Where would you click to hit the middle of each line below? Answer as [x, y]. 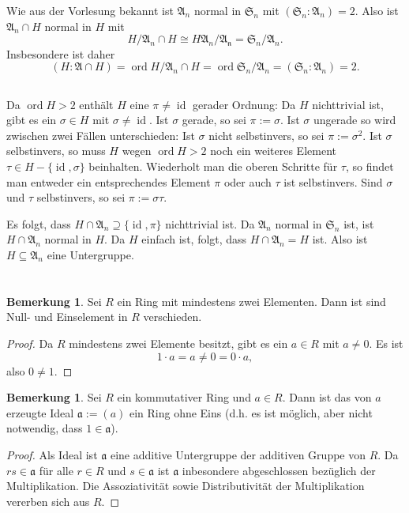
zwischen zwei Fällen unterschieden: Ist [101, 135]
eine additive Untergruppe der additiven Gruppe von [238, 454]
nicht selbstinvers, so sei [266, 135]
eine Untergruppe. [90, 254]
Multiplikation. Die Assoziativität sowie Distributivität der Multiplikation [186, 486]
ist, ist [359, 223]
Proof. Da [30, 343]
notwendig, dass [45, 428]
